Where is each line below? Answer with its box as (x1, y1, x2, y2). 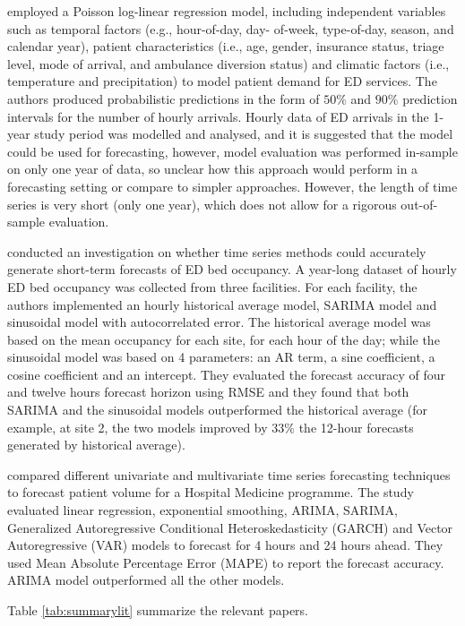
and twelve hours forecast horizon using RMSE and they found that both (7, 382, 409, 401)
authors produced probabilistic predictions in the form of (7, 89, 320, 107)
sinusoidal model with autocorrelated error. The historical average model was (7, 313, 431, 331)
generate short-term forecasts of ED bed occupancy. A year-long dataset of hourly (7, 260, 457, 279)
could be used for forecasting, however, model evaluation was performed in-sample (7, 141, 458, 160)
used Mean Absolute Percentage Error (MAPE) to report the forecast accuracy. (7, 553, 444, 571)
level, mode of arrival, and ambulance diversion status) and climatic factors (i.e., (7, 54, 450, 73)
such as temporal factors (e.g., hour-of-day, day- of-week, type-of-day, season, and (7, 19, 454, 38)
